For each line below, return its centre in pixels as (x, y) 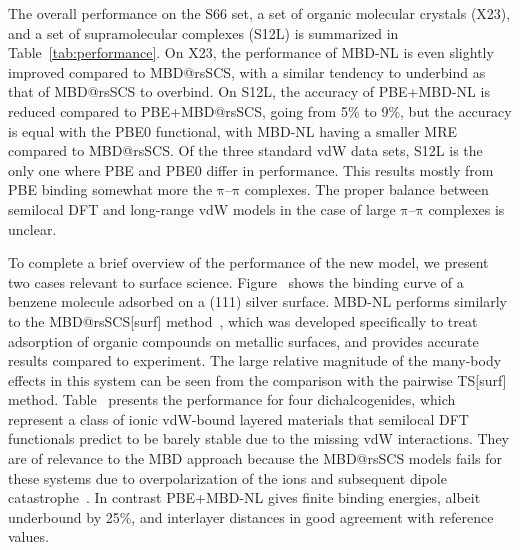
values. (28, 536)
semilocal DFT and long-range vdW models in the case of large (202, 208)
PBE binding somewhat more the (110, 189)
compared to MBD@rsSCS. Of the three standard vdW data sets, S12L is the (245, 150)
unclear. (32, 228)
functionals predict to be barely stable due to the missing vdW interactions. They (259, 438)
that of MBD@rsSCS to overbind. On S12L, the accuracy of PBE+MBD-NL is (249, 91)
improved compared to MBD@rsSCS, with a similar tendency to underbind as (247, 71)
